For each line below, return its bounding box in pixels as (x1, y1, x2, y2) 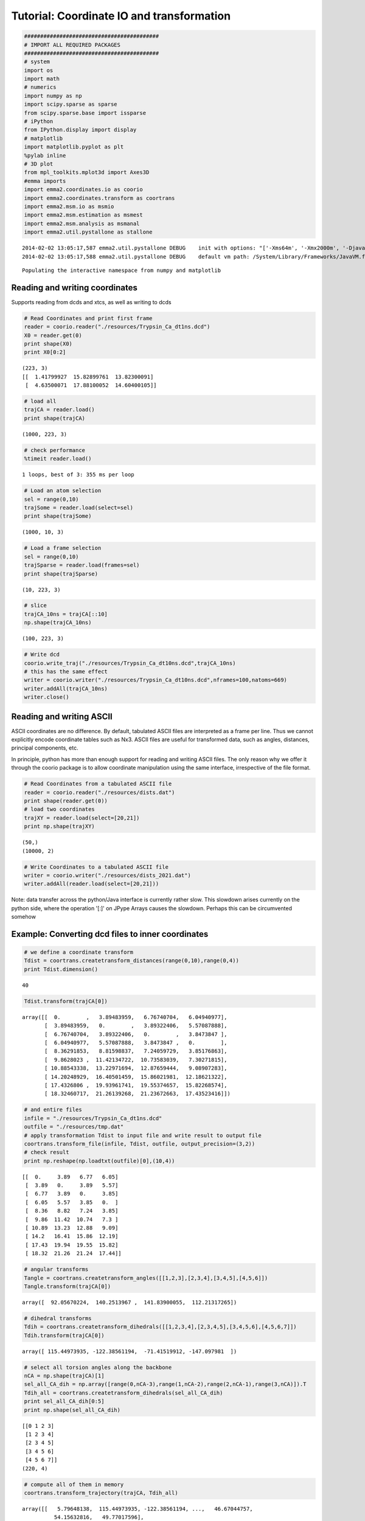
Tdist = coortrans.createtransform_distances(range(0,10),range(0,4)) (24, 957, 240, 964)
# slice (24, 602, 47, 609)
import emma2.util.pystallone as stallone (24, 229, 153, 235)
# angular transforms (24, 1266, 89, 1273)
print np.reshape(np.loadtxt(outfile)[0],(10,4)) (24, 1157, 175, 1164)
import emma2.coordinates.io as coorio (24, 186, 143, 193)
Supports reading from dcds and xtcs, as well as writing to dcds (11, 298, 172, 305)
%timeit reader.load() (24, 455, 92, 462)
